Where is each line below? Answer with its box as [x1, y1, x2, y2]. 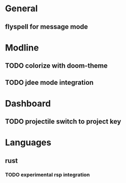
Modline [5, 42, 39, 53]
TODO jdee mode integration [5, 78, 94, 86]
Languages [5, 137, 51, 148]
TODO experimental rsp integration [5, 171, 90, 178]
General [5, 3, 38, 14]
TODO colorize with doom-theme [5, 62, 108, 70]
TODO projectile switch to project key [5, 117, 121, 126]
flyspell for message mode [5, 23, 88, 31]
